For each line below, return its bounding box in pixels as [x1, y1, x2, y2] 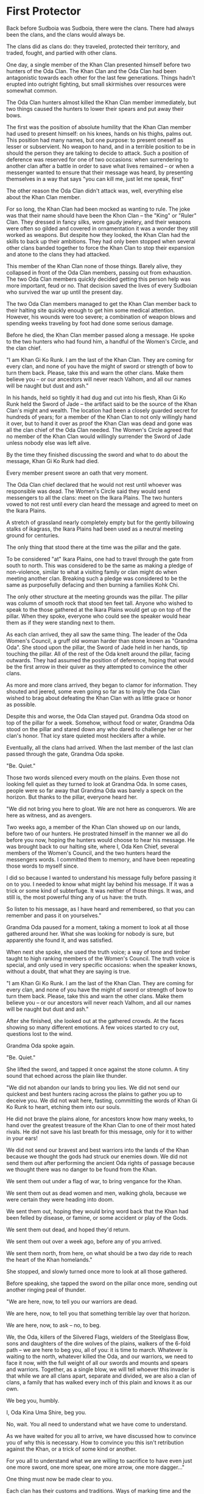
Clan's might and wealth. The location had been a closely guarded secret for [6, 406, 199, 414]
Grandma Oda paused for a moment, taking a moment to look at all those [6, 923, 189, 930]
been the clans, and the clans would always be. [6, 30, 125, 38]
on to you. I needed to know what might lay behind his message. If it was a [6, 880, 194, 888]
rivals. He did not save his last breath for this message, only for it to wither [6, 1128, 193, 1135]
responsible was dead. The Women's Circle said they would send [6, 487, 171, 495]
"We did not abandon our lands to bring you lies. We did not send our [6, 1083, 180, 1091]
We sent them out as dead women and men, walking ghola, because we [6, 1189, 187, 1197]
